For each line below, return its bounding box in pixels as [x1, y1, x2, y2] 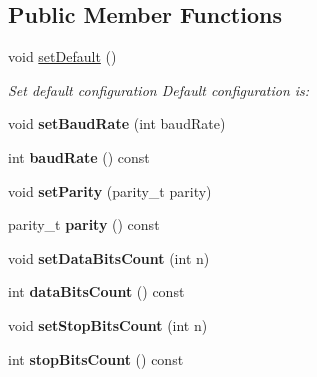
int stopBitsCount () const [8, 348, 184, 369]
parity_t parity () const [8, 214, 160, 235]
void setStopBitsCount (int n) [8, 314, 208, 335]
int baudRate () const [8, 146, 150, 167]
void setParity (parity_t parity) [8, 180, 212, 201]
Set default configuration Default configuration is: [8, 79, 310, 100]
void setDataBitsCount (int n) [8, 247, 210, 268]
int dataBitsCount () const [8, 281, 185, 302]
